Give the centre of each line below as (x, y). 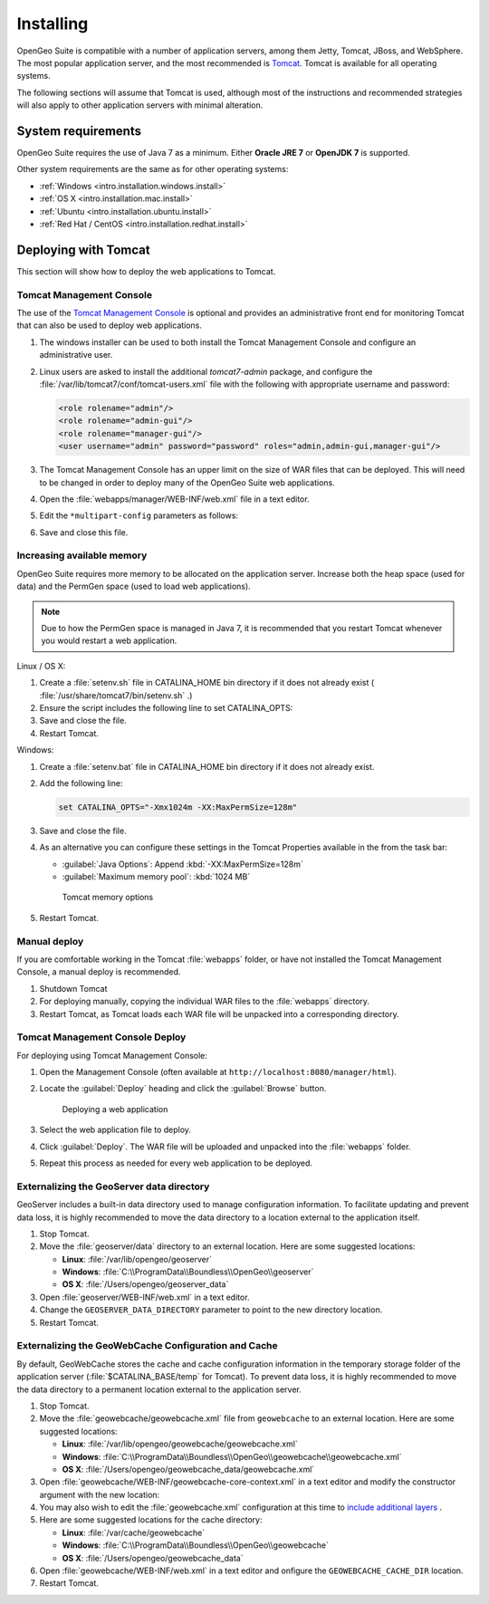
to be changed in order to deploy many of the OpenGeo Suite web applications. (187, 482)
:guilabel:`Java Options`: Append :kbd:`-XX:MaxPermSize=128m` (182, 864)
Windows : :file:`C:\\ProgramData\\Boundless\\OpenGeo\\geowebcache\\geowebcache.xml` (232, 1456)
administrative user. (76, 355)
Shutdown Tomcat (73, 988)
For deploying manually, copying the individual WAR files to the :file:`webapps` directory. (205, 1002)
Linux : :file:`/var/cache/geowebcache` (134, 1532)
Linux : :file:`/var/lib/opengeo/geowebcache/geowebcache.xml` (180, 1444)
